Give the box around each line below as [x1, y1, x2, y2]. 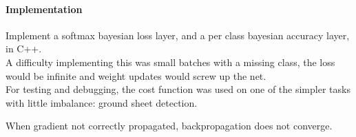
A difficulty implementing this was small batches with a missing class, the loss [6, 54, 335, 69]
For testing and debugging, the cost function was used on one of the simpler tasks [6, 82, 350, 96]
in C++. [6, 41, 42, 56]
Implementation [6, 1, 83, 16]
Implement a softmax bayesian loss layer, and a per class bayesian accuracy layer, [6, 28, 350, 42]
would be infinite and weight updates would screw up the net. [6, 68, 266, 83]
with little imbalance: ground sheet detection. [6, 95, 198, 109]
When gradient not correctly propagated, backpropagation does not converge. [6, 118, 333, 133]
